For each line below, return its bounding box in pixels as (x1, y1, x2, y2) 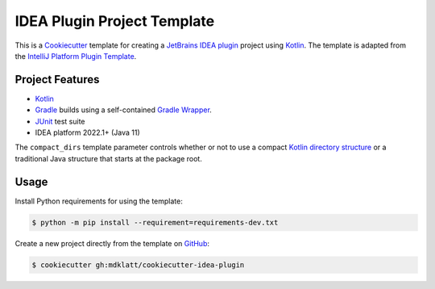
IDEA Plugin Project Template (14, 12, 215, 30)
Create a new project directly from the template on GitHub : (14, 238, 209, 248)
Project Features (14, 73, 100, 86)
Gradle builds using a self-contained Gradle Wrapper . (35, 105, 213, 115)
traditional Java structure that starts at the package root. (14, 153, 203, 163)
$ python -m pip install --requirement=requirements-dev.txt (31, 218, 279, 227)
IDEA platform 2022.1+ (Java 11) (35, 128, 140, 137)
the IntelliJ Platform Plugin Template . (14, 51, 137, 61)
